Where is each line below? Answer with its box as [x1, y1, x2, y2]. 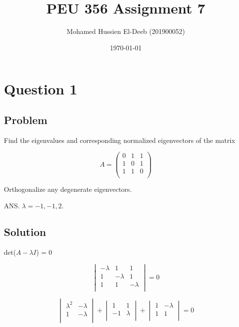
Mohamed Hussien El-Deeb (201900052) [66, 26, 185, 36]
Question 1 [4, 79, 77, 99]
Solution [4, 224, 46, 239]
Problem [4, 112, 47, 127]
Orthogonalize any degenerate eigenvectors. [4, 184, 132, 194]
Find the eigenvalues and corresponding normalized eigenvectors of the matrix [4, 135, 235, 145]
